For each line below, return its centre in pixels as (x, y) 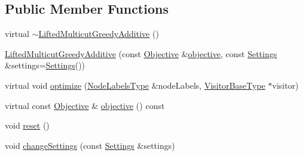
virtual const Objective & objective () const (85, 105)
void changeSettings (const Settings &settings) (90, 145)
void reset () (27, 125)
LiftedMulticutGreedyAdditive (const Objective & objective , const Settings (141, 53)
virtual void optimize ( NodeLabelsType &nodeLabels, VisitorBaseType (135, 85)
